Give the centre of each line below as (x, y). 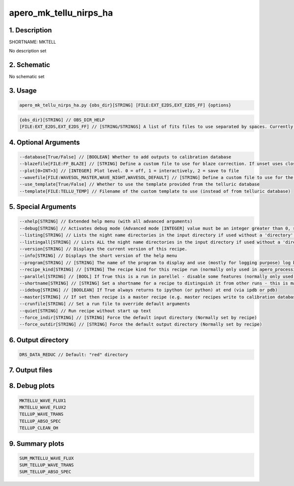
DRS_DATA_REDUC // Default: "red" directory (74, 355)
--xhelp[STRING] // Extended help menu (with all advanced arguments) (106, 221)
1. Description (31, 30)
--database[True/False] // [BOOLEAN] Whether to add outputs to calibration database (125, 157)
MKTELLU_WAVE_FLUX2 (43, 407)
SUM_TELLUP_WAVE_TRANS (47, 465)
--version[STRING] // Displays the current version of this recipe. (103, 249)
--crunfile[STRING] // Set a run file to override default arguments (105, 304)
